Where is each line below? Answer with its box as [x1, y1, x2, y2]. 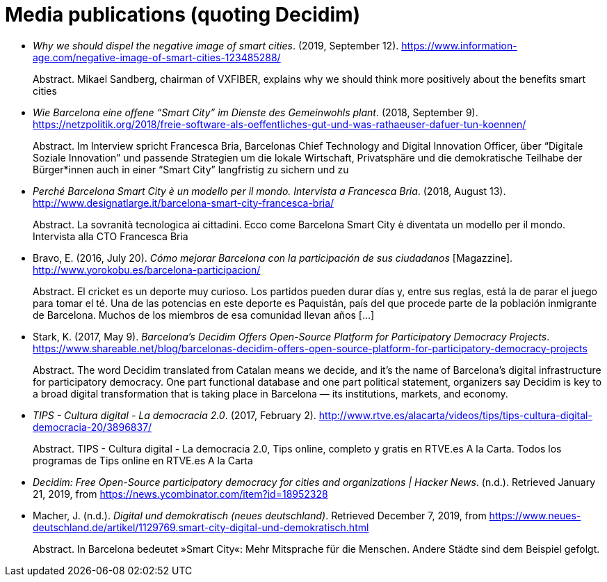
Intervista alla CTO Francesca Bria [33, 230, 188, 242]
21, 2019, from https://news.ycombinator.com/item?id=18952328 [33, 487, 328, 500]
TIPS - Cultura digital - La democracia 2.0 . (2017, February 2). [33, 409, 316, 421]
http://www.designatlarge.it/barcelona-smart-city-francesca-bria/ [33, 196, 334, 209]
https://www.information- [401, 39, 517, 52]
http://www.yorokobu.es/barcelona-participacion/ [33, 263, 261, 276]
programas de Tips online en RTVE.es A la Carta [33, 454, 253, 466]
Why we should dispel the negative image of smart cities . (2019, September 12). [33, 39, 399, 52]
